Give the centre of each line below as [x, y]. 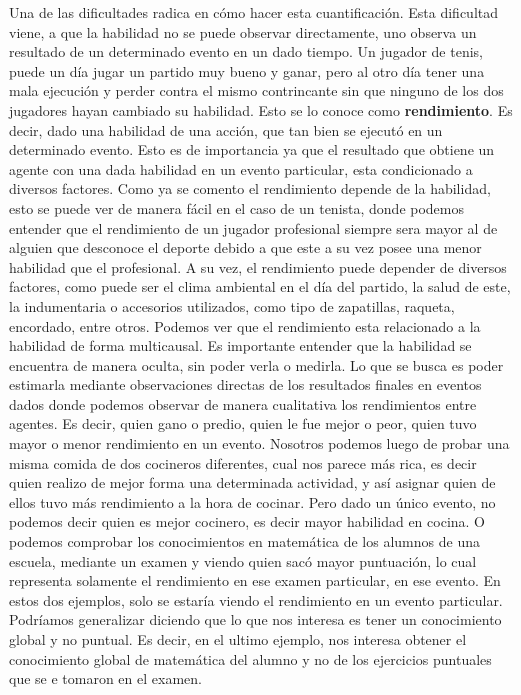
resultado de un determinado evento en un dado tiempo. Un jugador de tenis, [246, 51]
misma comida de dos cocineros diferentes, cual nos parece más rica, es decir [243, 462]
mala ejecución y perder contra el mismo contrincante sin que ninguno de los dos [256, 90]
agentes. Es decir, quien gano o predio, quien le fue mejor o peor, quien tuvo [243, 423]
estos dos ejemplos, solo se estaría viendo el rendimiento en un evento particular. [256, 599]
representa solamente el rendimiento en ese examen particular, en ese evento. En [255, 580]
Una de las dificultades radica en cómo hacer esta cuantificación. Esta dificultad [254, 12]
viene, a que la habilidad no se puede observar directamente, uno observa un [243, 31]
